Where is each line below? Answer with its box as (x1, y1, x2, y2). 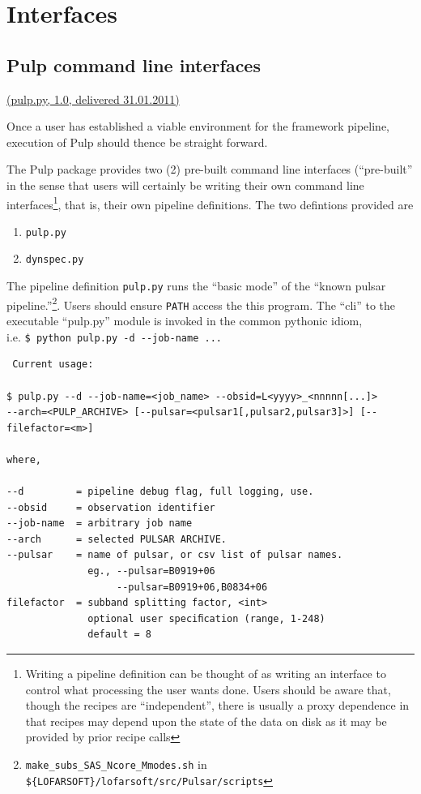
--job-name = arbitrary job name (6, 517, 193, 530)
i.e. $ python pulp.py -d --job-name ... (6, 328, 222, 345)
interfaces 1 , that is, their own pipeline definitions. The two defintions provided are (6, 193, 414, 212)
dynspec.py (25, 254, 84, 266)
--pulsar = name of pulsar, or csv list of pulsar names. (6, 549, 343, 561)
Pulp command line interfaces (6, 52, 261, 77)
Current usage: (12, 358, 94, 371)
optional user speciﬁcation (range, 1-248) (87, 612, 325, 624)
